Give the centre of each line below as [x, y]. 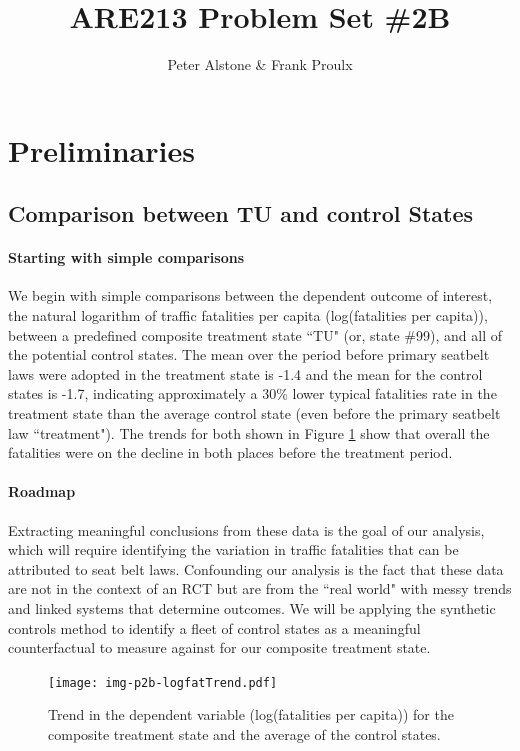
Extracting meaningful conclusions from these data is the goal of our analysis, [246, 529]
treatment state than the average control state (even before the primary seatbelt [254, 413]
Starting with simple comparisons [126, 257]
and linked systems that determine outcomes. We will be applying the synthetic [252, 608]
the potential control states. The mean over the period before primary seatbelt [249, 354]
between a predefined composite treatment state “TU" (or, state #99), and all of [255, 334]
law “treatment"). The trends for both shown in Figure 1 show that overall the [249, 432]
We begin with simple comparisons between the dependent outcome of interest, [250, 295]
